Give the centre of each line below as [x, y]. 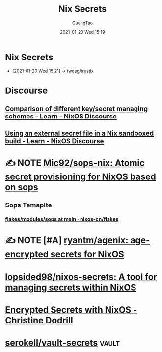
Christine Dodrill [39, 320]
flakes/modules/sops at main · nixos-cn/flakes [62, 219]
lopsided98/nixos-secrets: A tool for [81, 277]
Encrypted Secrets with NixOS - [71, 309]
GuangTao [82, 23]
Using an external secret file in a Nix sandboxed [80, 133]
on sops [22, 187]
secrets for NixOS [87, 254]
